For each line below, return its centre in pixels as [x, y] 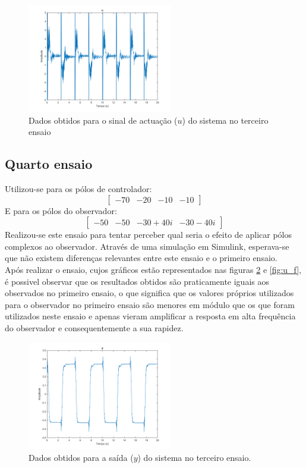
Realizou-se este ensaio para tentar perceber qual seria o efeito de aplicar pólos [148, 235]
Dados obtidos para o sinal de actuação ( [103, 120]
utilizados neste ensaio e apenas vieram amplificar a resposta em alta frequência [150, 316]
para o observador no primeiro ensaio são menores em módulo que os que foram [150, 304]
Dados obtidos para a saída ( [81, 458]
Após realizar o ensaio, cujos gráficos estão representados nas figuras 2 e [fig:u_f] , [153, 269]
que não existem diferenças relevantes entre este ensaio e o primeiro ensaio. [141, 258]
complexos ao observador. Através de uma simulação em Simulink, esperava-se [147, 246]
